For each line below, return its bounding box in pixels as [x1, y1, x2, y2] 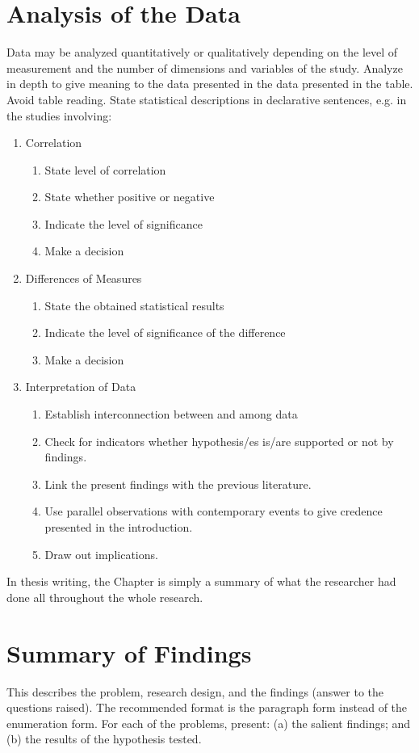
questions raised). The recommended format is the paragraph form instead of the [6, 699, 408, 716]
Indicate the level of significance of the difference [44, 324, 286, 341]
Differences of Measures [25, 270, 142, 287]
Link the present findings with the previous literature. [44, 475, 312, 492]
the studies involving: [6, 107, 112, 124]
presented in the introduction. [44, 519, 193, 535]
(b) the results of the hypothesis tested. [6, 730, 202, 747]
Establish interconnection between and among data [44, 406, 298, 423]
